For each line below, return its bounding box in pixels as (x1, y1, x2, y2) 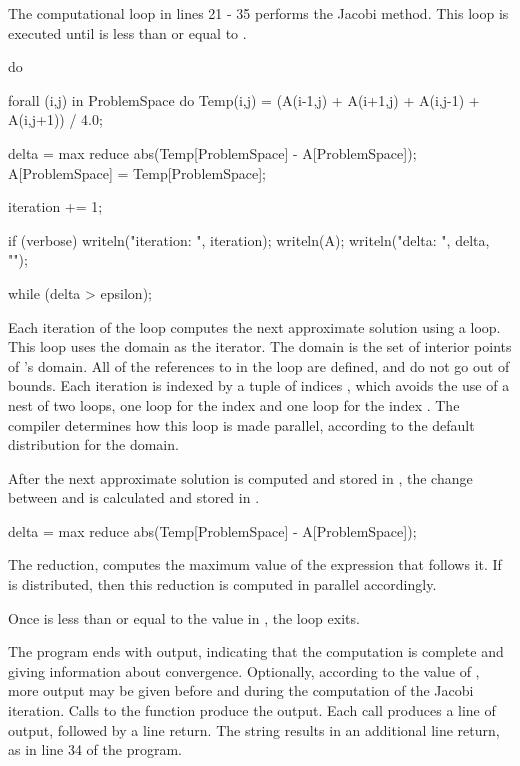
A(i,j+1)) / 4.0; (8, 109, 103, 130)
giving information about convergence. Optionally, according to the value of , (8, 660, 480, 681)
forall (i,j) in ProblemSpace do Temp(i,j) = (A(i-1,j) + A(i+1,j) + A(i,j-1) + (8, 89, 480, 110)
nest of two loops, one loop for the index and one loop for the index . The (8, 394, 460, 415)
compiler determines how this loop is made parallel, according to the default (8, 414, 475, 435)
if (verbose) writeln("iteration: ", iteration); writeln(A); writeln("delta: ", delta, (8, 229, 490, 250)
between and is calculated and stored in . (8, 487, 260, 508)
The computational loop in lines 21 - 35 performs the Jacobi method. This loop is (8, 3, 509, 23)
